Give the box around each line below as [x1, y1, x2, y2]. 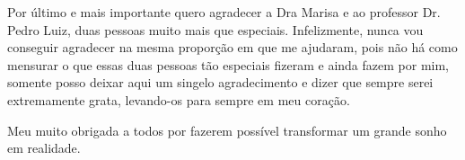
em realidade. [7, 138, 81, 157]
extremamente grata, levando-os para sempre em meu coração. [7, 90, 350, 109]
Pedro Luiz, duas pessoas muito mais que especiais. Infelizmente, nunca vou [7, 20, 424, 39]
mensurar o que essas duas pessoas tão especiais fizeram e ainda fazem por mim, [7, 55, 449, 74]
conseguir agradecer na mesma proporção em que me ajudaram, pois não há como [7, 38, 458, 57]
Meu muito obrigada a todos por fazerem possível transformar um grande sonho [7, 120, 447, 139]
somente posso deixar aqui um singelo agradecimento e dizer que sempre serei [7, 73, 434, 92]
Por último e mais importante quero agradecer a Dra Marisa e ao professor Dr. [7, 3, 441, 21]
